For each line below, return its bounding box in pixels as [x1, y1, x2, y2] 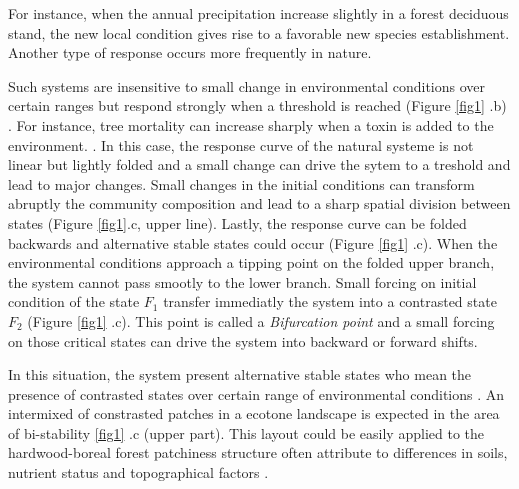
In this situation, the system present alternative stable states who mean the [8, 364, 472, 385]
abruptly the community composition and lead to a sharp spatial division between [8, 193, 511, 214]
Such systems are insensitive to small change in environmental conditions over [8, 75, 486, 96]
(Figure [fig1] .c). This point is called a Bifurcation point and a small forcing [27, 310, 495, 331]
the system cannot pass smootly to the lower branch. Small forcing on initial [8, 271, 477, 292]
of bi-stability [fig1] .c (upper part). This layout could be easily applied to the [8, 422, 484, 443]
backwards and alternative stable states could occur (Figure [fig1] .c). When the [8, 232, 498, 253]
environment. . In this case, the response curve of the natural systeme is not [8, 134, 474, 155]
